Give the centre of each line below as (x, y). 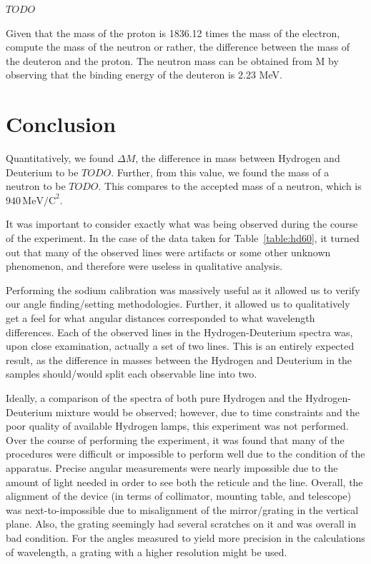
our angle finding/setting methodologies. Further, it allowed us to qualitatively (178, 304)
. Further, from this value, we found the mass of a (220, 172)
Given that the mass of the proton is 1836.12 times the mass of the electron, (173, 32)
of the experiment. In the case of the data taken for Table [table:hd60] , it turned (183, 238)
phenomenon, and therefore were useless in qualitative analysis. (144, 266)
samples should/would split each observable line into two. (132, 374)
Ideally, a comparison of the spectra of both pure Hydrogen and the (154, 398)
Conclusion (61, 124)
